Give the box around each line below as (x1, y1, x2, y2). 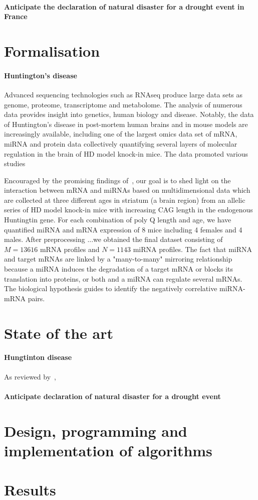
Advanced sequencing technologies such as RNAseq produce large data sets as (4, 89, 243, 99)
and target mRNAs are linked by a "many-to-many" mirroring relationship (4, 254, 232, 264)
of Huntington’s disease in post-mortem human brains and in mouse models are (4, 118, 248, 129)
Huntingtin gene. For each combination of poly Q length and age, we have (4, 214, 231, 225)
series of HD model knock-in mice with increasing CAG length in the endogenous (4, 204, 253, 215)
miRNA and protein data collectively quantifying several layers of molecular (4, 138, 237, 149)
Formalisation (4, 40, 100, 61)
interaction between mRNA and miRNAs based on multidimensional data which (4, 185, 250, 195)
